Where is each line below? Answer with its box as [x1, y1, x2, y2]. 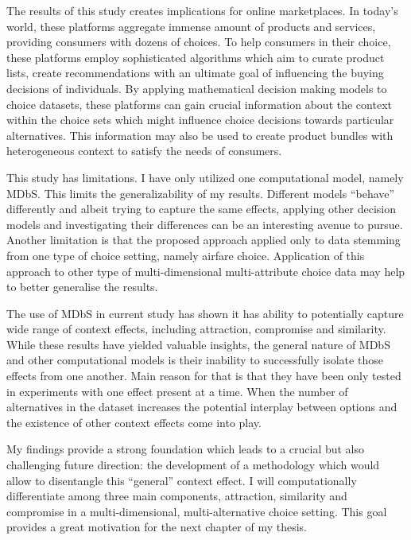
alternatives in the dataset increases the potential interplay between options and [6, 398, 397, 415]
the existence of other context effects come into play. [6, 414, 262, 430]
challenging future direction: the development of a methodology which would [6, 456, 380, 473]
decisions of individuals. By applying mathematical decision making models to [6, 80, 387, 96]
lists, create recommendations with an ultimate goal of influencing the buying [6, 64, 384, 81]
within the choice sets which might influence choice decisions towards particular [6, 111, 394, 128]
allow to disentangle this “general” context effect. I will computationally [6, 472, 357, 488]
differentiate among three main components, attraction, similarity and [6, 488, 347, 504]
